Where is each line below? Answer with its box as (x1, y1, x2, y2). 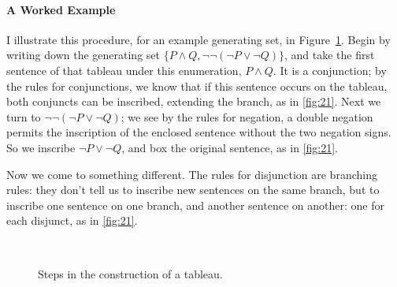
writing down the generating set (6, 47, 160, 63)
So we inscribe (6, 139, 76, 155)
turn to (6, 108, 41, 125)
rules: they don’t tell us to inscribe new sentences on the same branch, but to (6, 181, 380, 198)
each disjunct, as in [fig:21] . (6, 212, 138, 229)
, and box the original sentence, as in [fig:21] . (121, 139, 339, 155)
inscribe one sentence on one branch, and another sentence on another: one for (6, 196, 384, 213)
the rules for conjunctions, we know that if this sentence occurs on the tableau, (6, 77, 388, 94)
